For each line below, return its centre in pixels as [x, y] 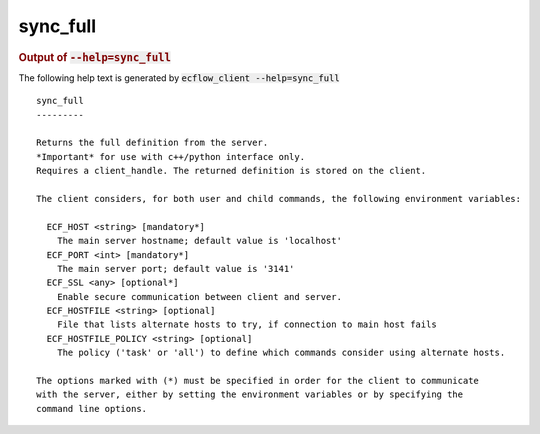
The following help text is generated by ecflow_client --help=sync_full [179, 77]
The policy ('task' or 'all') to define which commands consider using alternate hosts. [281, 353]
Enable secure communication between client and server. [199, 296]
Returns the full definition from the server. [152, 143]
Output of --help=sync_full [95, 57]
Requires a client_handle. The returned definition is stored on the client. [231, 171]
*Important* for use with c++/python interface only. [170, 156]
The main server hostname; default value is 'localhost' [199, 241]
